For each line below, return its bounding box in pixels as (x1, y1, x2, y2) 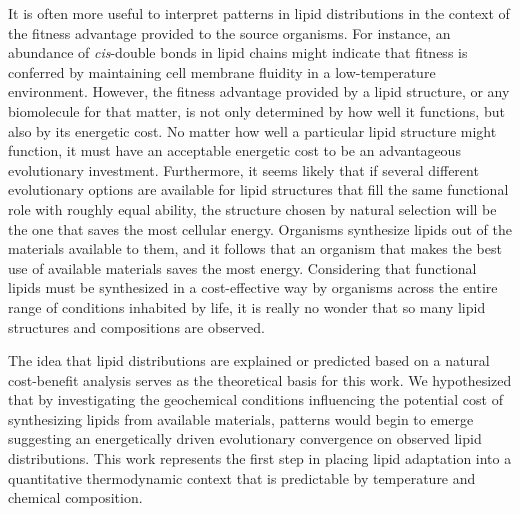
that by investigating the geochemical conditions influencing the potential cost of (8, 389, 503, 410)
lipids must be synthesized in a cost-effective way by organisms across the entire (8, 277, 498, 298)
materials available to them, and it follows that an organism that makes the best (8, 238, 502, 259)
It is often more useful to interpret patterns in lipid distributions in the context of (8, 3, 510, 23)
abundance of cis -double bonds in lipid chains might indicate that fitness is (8, 42, 468, 63)
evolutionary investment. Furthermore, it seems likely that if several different (8, 159, 479, 180)
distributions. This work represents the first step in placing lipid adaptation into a (8, 448, 512, 469)
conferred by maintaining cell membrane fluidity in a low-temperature (8, 61, 436, 82)
